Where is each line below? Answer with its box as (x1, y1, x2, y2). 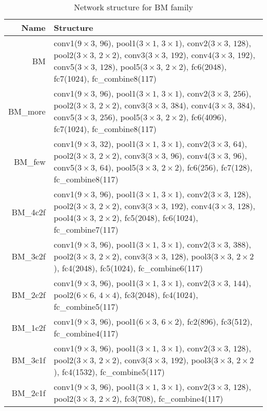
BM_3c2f (11, 250, 46, 262)
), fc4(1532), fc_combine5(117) (53, 366, 165, 378)
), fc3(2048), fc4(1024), (116, 289, 198, 301)
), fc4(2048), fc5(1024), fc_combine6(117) (53, 262, 203, 274)
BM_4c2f (11, 206, 46, 218)
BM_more (8, 105, 46, 117)
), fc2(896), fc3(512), (179, 315, 253, 327)
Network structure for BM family (73, 1, 194, 13)
